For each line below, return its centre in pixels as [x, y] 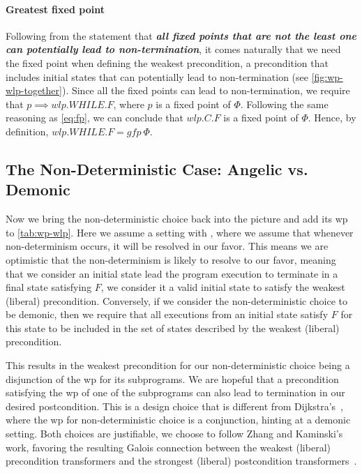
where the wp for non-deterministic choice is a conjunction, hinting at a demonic [178, 420]
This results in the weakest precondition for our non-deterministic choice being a [178, 365]
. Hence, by [332, 118]
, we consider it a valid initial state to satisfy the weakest [223, 287]
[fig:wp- [327, 76]
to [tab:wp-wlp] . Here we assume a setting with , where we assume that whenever [180, 232]
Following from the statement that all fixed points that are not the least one [181, 35]
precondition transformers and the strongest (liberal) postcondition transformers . [181, 461]
